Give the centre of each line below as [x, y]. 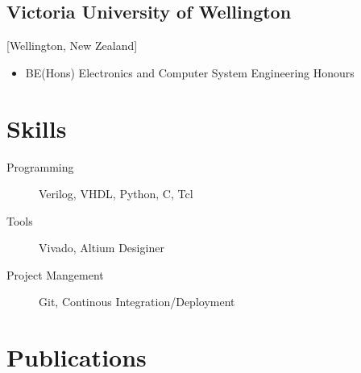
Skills [37, 128]
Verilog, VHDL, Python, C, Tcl [116, 194]
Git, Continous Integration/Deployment [137, 302]
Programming [40, 166]
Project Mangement [55, 274]
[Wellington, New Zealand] [72, 46]
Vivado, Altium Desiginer [102, 248]
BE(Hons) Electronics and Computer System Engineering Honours [190, 72]
